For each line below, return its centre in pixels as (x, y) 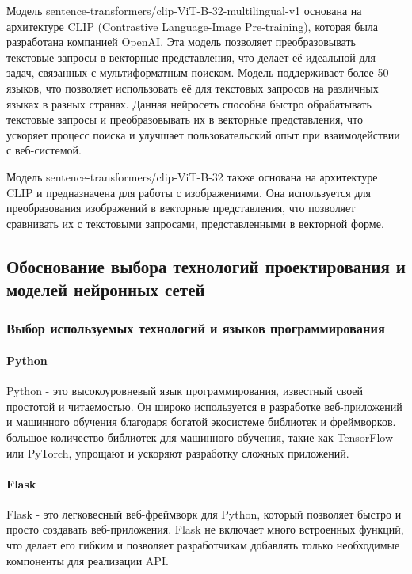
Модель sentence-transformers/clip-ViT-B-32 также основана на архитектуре (192, 176)
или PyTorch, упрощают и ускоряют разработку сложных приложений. (178, 452)
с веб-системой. (44, 150)
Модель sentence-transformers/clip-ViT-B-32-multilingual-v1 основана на (184, 10)
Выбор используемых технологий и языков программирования (196, 328)
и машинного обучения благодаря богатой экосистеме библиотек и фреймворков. (201, 422)
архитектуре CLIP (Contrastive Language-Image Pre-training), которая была (193, 26)
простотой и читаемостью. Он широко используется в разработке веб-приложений (204, 406)
